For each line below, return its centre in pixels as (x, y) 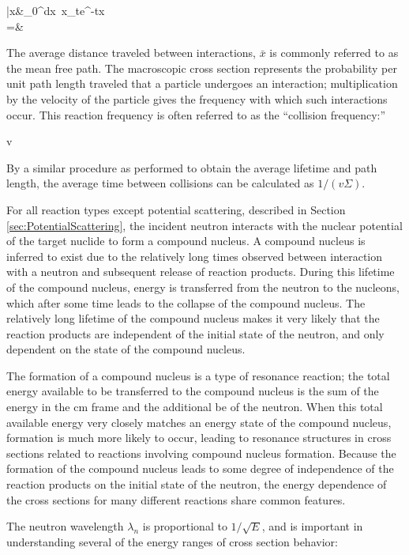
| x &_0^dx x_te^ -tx (56, 10)
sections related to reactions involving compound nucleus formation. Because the (201, 453)
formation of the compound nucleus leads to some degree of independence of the (200, 468)
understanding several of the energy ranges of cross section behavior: (172, 541)
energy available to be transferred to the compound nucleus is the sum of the (193, 391)
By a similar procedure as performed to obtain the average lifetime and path (192, 167)
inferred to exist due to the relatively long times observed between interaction (195, 256)
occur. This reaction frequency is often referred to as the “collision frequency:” (196, 114)
